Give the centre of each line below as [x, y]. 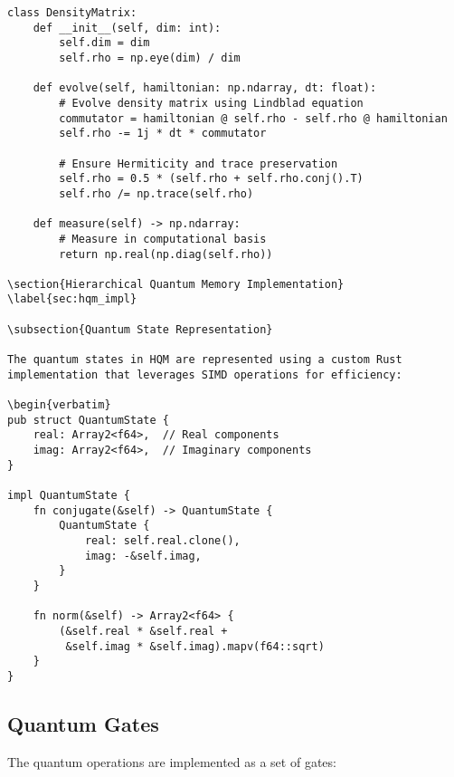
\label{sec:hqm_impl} [72, 299]
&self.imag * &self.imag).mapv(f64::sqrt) [195, 646]
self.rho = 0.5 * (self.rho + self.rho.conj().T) [211, 179]
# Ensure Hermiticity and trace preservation [199, 163]
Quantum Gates [83, 723]
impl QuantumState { [69, 495]
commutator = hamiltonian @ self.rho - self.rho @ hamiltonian [253, 118]
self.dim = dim [104, 43]
